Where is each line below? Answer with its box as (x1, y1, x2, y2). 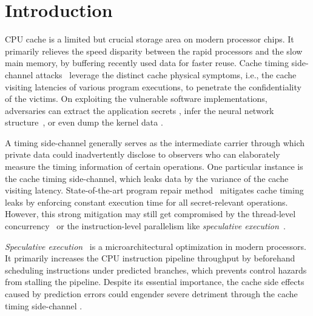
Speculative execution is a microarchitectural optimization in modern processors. (5, 240, 306, 252)
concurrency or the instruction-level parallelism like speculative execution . (5, 220, 286, 232)
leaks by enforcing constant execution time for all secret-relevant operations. (5, 195, 288, 208)
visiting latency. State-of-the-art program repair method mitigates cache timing (5, 184, 304, 197)
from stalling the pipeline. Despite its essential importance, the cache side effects (5, 275, 305, 288)
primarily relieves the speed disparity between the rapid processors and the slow (5, 44, 303, 57)
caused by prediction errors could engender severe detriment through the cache (5, 287, 298, 300)
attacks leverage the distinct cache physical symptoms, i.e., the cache (35, 68, 297, 81)
